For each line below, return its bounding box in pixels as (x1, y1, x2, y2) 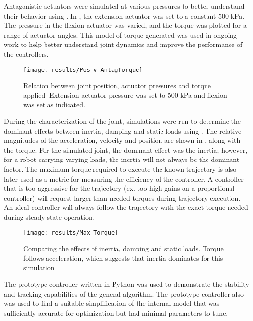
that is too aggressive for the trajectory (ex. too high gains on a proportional (4, 183, 235, 193)
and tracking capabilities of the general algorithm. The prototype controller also (4, 288, 244, 298)
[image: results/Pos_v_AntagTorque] (23, 66, 143, 73)
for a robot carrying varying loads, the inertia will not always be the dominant (4, 154, 240, 164)
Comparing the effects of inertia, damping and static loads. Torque (23, 243, 224, 253)
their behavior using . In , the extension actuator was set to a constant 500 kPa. (4, 10, 245, 21)
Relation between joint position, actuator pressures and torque (23, 80, 211, 91)
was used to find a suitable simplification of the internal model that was (4, 298, 220, 308)
